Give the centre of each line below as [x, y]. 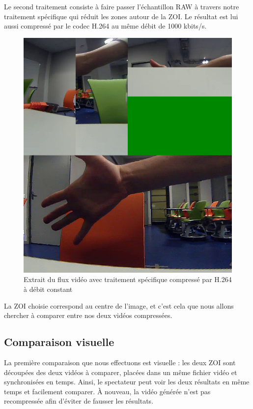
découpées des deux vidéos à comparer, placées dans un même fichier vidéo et [121, 372]
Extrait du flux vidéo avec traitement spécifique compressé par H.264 [128, 279]
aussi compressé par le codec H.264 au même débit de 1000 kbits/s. [105, 26]
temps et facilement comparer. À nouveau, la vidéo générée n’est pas [107, 391]
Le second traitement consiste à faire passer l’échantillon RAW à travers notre [122, 6]
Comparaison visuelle [59, 342]
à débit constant [48, 289]
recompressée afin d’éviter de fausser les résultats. [79, 401]
